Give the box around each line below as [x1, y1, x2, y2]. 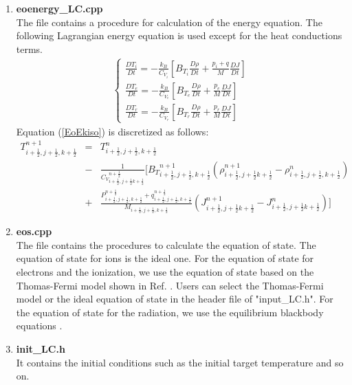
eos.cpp [16, 224, 52, 239]
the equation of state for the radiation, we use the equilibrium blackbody [16, 305, 324, 319]
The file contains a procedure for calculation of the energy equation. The [16, 14, 322, 29]
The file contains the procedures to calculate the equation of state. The [16, 237, 316, 252]
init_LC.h [16, 341, 65, 355]
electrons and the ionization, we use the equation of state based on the [16, 264, 314, 278]
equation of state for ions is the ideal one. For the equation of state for [16, 251, 314, 265]
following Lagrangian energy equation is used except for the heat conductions [16, 28, 342, 43]
